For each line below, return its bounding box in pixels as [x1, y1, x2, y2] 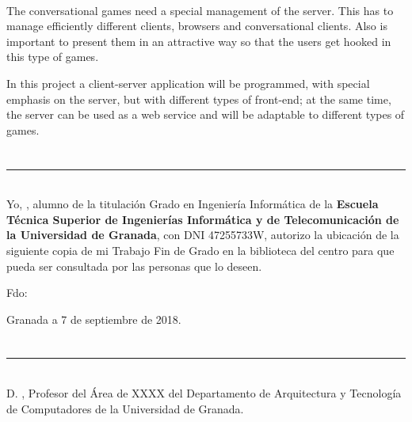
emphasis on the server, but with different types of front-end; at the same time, [6, 90, 391, 107]
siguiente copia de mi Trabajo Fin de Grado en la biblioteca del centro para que [6, 241, 395, 258]
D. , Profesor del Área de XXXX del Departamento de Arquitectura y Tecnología [6, 385, 402, 401]
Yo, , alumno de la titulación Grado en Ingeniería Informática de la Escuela [6, 196, 379, 212]
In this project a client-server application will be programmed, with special [6, 74, 370, 91]
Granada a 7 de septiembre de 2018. [6, 310, 181, 327]
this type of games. [6, 48, 99, 65]
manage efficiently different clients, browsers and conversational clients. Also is [6, 17, 387, 34]
